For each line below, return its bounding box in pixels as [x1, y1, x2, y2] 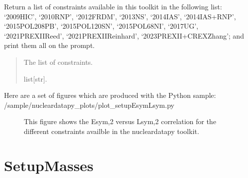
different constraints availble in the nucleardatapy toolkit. [24, 126, 199, 136]
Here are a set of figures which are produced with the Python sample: [4, 90, 216, 100]
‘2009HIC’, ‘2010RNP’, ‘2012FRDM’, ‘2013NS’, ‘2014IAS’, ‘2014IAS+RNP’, [4, 11, 236, 21]
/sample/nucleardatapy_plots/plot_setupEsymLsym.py [4, 99, 174, 110]
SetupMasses [4, 155, 94, 175]
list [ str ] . [23, 73, 47, 84]
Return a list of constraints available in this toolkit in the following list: [4, 1, 222, 11]
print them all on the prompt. [4, 40, 95, 50]
